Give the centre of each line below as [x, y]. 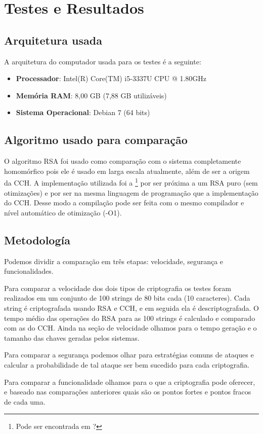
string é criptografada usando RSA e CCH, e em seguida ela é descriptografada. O [131, 308]
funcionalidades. [29, 271]
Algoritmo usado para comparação [96, 140]
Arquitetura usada [53, 40]
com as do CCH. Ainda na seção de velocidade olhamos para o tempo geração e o [130, 328]
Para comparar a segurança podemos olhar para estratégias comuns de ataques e [129, 355]
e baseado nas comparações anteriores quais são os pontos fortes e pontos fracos [128, 392]
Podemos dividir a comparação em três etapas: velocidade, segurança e [114, 261]
